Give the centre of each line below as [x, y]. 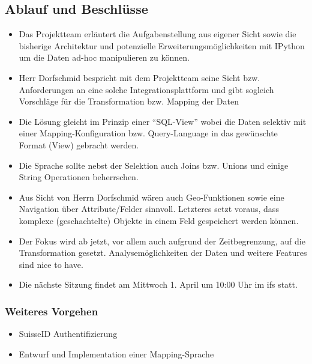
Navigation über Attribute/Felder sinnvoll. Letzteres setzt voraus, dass [149, 209]
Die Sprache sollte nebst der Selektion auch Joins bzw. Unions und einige [154, 165]
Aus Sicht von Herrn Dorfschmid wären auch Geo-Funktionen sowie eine [151, 197]
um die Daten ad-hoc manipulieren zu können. [104, 57]
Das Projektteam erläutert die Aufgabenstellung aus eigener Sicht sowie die [157, 34]
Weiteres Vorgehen [52, 311]
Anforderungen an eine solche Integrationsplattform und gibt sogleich [146, 89]
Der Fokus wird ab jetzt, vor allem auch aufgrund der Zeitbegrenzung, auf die [162, 241]
